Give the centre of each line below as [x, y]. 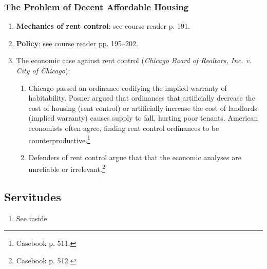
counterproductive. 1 [59, 139]
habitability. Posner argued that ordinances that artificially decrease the [142, 98]
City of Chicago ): [43, 70]
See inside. [33, 218]
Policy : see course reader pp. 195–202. [77, 43]
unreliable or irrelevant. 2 [67, 168]
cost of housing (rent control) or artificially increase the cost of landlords [143, 108]
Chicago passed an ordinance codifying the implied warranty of [128, 88]
